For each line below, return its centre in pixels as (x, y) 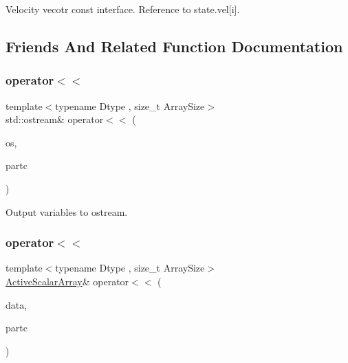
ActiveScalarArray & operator (67, 281)
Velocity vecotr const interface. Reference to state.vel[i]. (123, 9)
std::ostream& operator (55, 119)
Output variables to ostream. (67, 211)
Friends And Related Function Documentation (174, 46)
